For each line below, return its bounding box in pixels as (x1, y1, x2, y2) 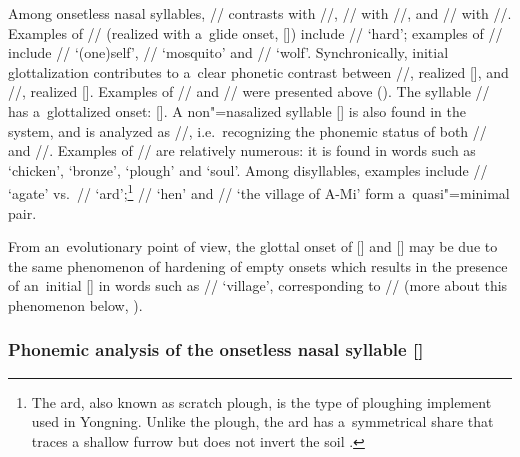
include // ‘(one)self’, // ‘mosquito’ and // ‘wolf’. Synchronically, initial (8, 42, 449, 63)
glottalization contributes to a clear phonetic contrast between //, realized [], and (8, 61, 509, 82)
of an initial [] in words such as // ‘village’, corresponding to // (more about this (8, 275, 508, 296)
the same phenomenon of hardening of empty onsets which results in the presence (8, 255, 508, 276)
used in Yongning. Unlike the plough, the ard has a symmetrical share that (31, 411, 494, 432)
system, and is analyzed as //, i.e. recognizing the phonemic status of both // (8, 120, 487, 141)
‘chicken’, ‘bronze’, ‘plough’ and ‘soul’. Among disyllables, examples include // (8, 159, 488, 180)
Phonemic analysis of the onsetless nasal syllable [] (8, 337, 424, 362)
